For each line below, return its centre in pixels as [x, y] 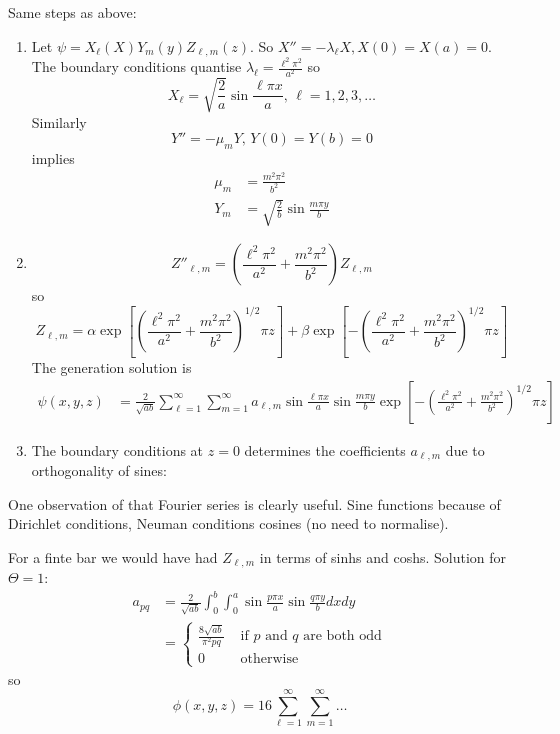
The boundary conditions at [117, 449]
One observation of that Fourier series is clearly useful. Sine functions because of [254, 503]
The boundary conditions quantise [136, 66]
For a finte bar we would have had [113, 556]
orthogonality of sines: [99, 470]
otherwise [269, 659]
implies [53, 158]
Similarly [59, 121]
